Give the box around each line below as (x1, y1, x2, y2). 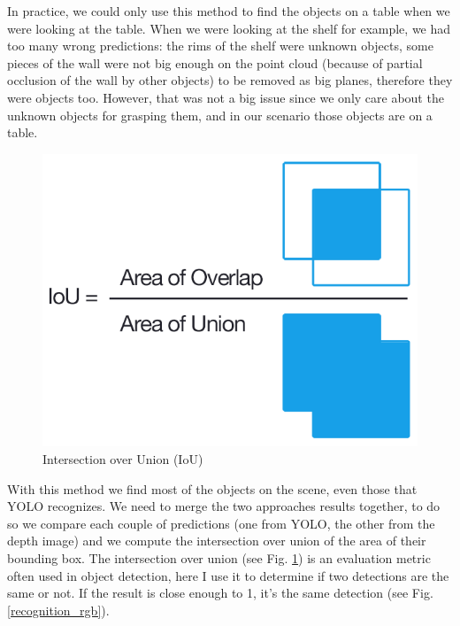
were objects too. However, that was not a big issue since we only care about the (7, 88, 444, 106)
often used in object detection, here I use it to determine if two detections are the (7, 566, 449, 584)
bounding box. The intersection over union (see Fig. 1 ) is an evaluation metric (7, 549, 431, 568)
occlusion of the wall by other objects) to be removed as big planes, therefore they (7, 71, 453, 89)
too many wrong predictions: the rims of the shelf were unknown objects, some (7, 36, 433, 55)
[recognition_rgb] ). (7, 600, 110, 619)
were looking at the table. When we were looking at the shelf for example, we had (7, 19, 451, 37)
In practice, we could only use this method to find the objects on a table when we (7, 2, 450, 19)
